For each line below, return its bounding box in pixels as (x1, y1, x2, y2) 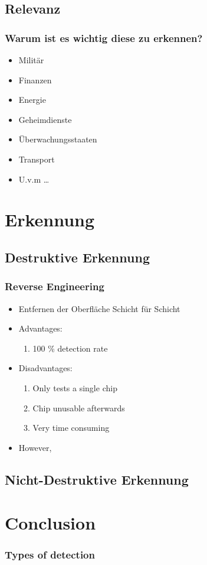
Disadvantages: (18, 362, 73, 374)
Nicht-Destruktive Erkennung (5, 470, 189, 488)
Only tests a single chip (32, 381, 117, 394)
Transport (18, 152, 55, 165)
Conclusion (5, 511, 96, 535)
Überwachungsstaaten (18, 133, 97, 145)
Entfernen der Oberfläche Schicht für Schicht (18, 302, 180, 314)
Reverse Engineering (5, 279, 104, 294)
